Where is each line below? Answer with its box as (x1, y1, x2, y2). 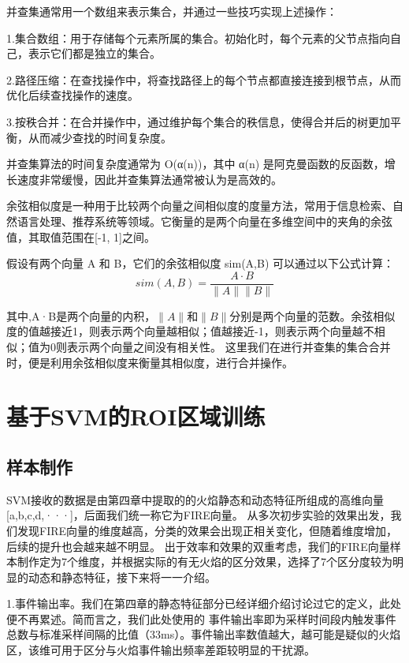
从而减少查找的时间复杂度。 (28, 129, 172, 145)
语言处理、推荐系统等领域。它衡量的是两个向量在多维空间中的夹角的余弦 (17, 212, 392, 229)
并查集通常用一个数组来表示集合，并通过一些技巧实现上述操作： (6, 3, 337, 19)
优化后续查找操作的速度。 (6, 87, 139, 103)
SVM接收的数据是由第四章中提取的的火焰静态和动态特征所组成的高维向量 (6, 491, 385, 508)
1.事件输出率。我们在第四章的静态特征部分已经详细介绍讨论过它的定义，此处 (6, 595, 401, 612)
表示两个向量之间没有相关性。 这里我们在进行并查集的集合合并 (66, 338, 391, 354)
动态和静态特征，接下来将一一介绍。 (28, 568, 216, 585)
